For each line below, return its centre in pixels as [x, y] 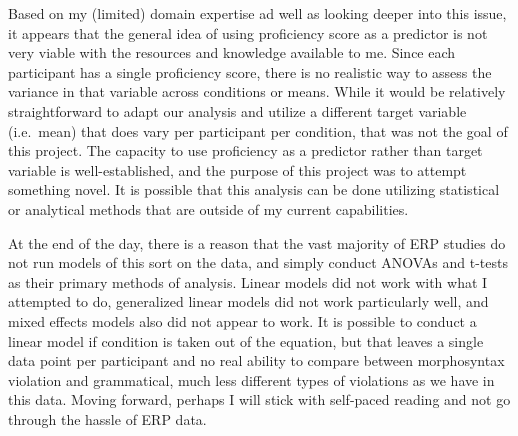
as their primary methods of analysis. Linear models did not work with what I [248, 281]
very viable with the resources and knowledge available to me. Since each [232, 52]
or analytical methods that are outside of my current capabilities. [208, 208]
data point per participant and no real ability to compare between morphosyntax [256, 360]
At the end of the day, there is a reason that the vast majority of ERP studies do [257, 242]
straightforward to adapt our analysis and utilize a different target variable [237, 110]
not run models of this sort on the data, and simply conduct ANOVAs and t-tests [258, 262]
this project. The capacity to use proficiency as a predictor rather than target [245, 150]
